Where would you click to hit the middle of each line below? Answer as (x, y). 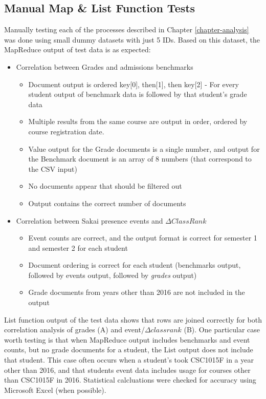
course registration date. (66, 131)
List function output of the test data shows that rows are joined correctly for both (133, 319)
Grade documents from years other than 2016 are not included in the (137, 292)
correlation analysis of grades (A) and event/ (74, 330)
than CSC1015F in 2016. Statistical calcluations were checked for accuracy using (130, 380)
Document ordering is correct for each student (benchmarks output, (135, 265)
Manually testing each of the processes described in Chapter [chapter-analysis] (127, 29)
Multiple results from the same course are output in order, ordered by (138, 121)
